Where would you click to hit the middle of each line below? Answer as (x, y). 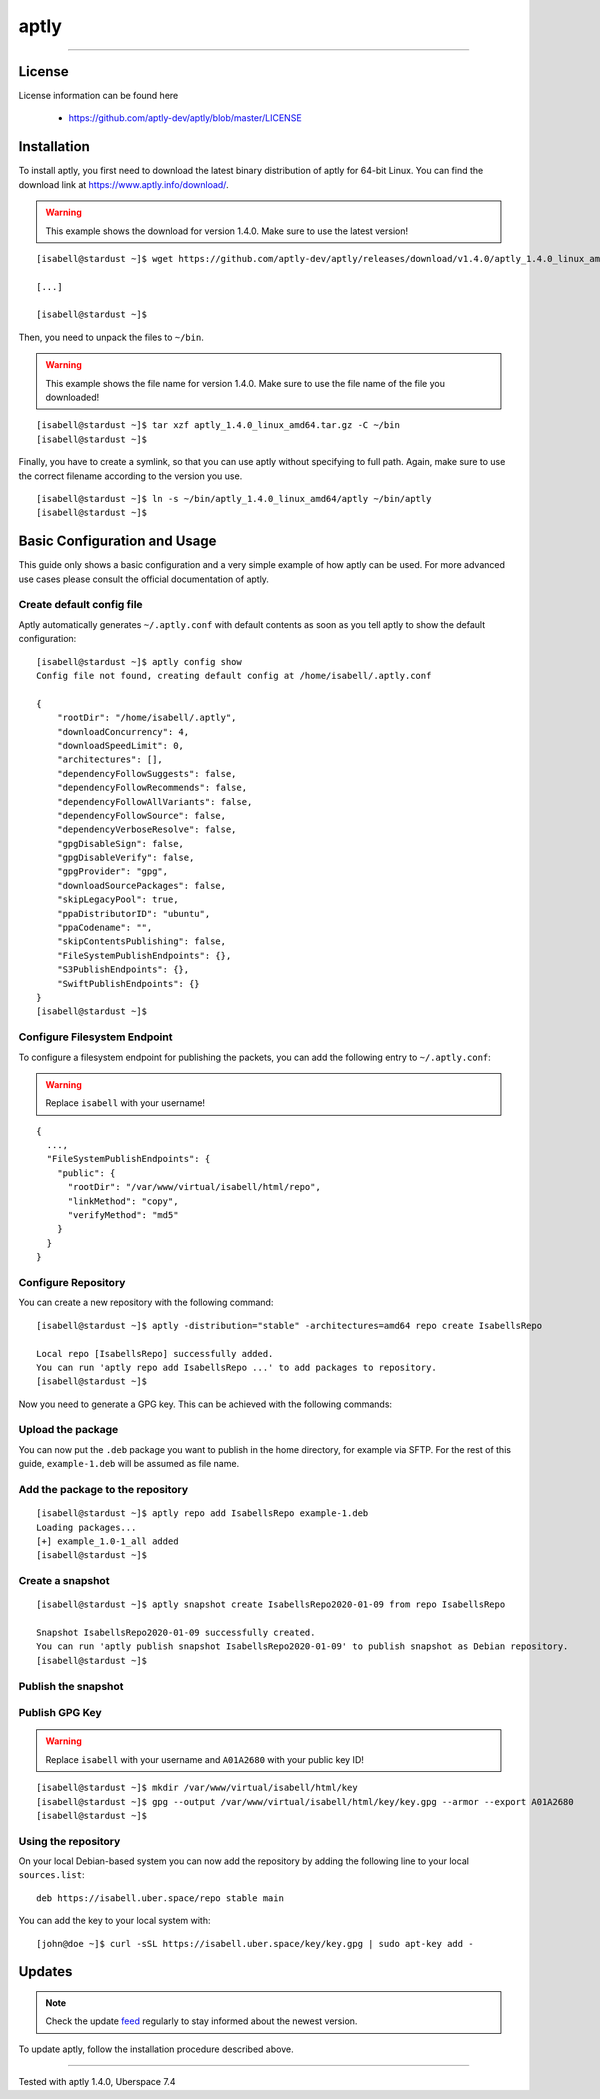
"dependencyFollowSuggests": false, (146, 773)
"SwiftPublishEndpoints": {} (128, 983)
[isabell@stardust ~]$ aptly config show (139, 661)
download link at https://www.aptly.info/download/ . (123, 184)
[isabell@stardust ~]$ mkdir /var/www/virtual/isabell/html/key (197, 1788)
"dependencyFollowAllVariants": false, (154, 801)
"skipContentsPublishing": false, (141, 941)
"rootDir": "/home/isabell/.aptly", (146, 718)
